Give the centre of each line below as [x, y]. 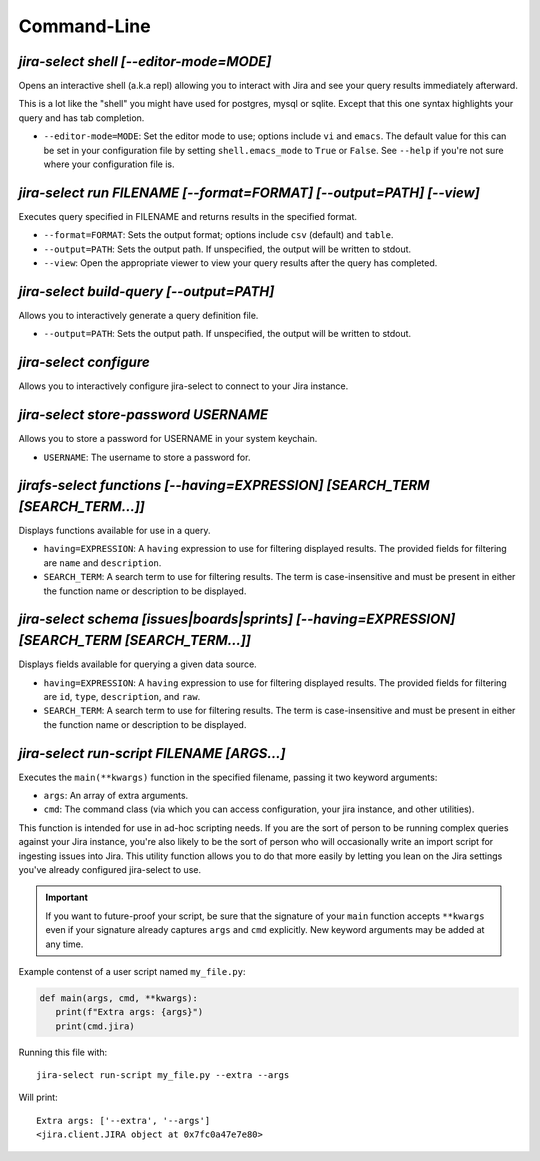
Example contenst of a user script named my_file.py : [132, 971]
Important [67, 897]
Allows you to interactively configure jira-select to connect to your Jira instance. [183, 386]
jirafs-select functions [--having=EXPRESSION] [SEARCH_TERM [224, 485]
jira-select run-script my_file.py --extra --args [163, 1075]
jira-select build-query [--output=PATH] [146, 291]
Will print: [38, 1097]
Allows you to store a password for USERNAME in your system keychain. [168, 439]
